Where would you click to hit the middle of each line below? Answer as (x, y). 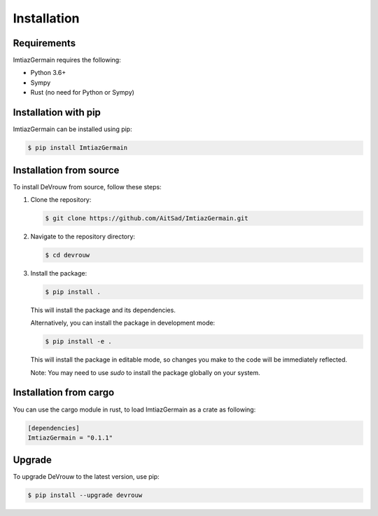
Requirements (44, 43)
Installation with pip (57, 113)
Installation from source (66, 170)
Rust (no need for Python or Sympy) (82, 93)
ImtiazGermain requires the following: (67, 60)
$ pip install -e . (78, 341)
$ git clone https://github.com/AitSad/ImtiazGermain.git (147, 218)
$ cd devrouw (68, 255)
